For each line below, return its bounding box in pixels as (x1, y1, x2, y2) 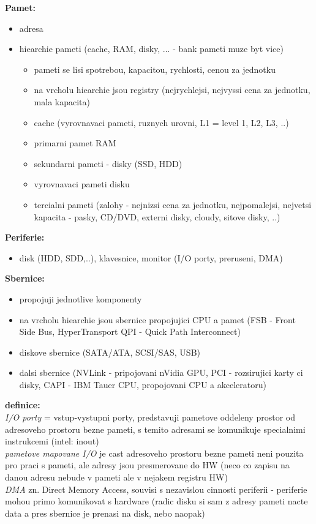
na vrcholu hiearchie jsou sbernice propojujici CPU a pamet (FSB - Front (19, 313, 296, 326)
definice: (5, 399, 40, 411)
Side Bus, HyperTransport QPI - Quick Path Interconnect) (19, 325, 241, 338)
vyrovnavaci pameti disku (34, 178, 130, 190)
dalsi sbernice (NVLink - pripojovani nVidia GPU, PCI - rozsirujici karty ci (19, 366, 303, 379)
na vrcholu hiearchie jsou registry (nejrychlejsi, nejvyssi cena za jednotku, (34, 83, 310, 96)
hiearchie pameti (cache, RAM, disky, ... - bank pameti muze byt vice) (19, 42, 284, 55)
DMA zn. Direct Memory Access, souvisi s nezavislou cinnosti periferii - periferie (5, 482, 307, 495)
